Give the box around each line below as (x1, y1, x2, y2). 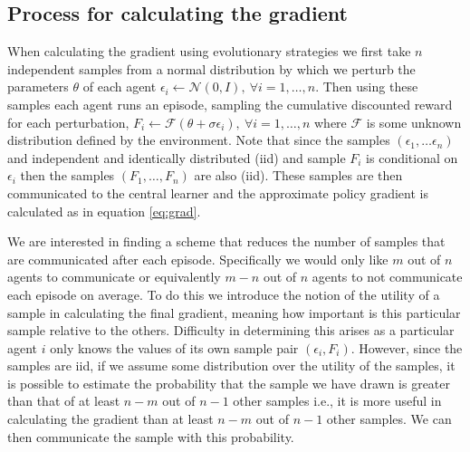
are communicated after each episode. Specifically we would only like (7, 249, 388, 268)
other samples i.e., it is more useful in (233, 391, 442, 410)
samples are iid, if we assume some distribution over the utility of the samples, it (7, 356, 456, 375)
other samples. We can (326, 409, 452, 428)
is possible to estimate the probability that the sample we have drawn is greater (7, 373, 451, 392)
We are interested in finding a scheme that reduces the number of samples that (7, 232, 446, 251)
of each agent (82, 77, 157, 96)
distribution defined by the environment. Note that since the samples (7, 130, 390, 149)
